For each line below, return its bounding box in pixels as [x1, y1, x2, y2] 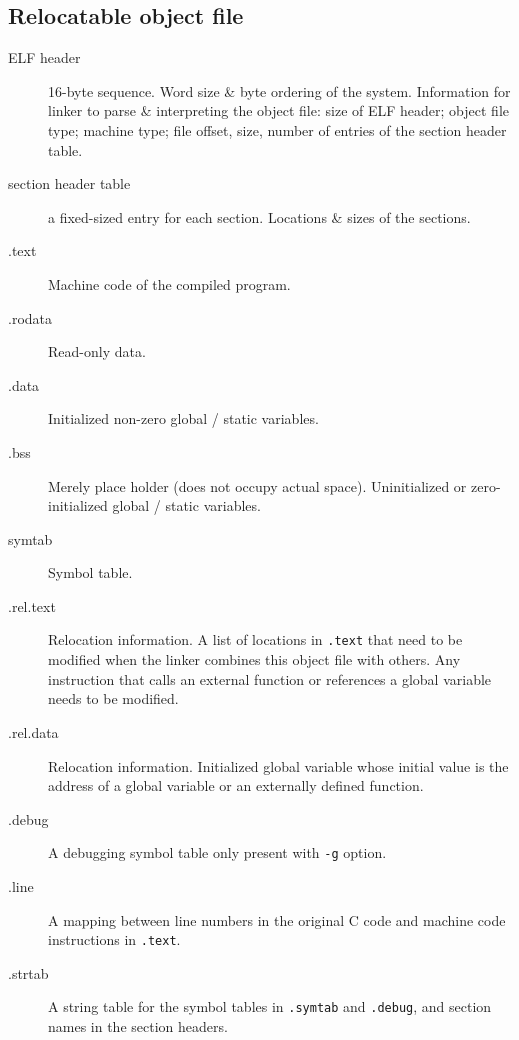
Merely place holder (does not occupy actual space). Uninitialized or [48, 475, 467, 496]
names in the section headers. [48, 1016, 228, 1037]
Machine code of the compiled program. [48, 273, 291, 294]
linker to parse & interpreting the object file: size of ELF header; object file [48, 100, 509, 121]
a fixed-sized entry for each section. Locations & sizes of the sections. [48, 206, 471, 227]
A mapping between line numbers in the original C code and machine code [48, 909, 506, 930]
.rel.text [8, 595, 56, 616]
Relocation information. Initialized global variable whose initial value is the [48, 755, 509, 776]
